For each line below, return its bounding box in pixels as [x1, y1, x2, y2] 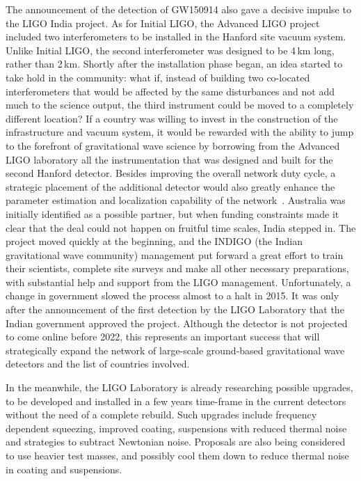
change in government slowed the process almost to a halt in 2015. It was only [6, 288, 339, 303]
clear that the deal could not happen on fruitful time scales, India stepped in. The [6, 220, 356, 235]
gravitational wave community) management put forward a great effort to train [6, 247, 344, 262]
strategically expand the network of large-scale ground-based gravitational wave [6, 342, 345, 357]
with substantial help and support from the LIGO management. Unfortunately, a [6, 274, 351, 289]
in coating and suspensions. [6, 462, 122, 476]
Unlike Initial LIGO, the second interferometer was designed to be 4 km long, [6, 42, 335, 57]
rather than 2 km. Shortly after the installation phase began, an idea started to [6, 56, 343, 71]
